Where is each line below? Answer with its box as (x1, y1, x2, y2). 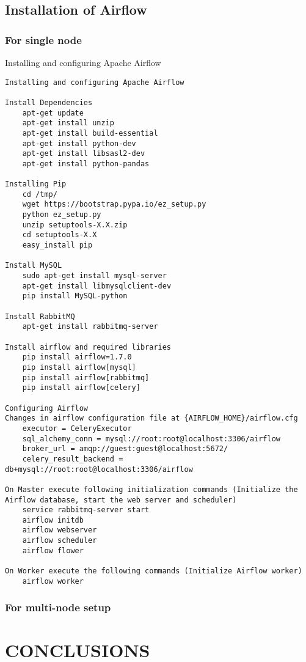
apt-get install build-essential (22, 128, 158, 138)
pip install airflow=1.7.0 (22, 353, 132, 362)
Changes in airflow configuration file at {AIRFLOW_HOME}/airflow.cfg (5, 414, 298, 423)
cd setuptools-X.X (22, 230, 97, 240)
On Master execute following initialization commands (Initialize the (5, 485, 298, 494)
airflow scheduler (22, 536, 97, 545)
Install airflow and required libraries (5, 342, 172, 351)
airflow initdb (22, 515, 84, 524)
